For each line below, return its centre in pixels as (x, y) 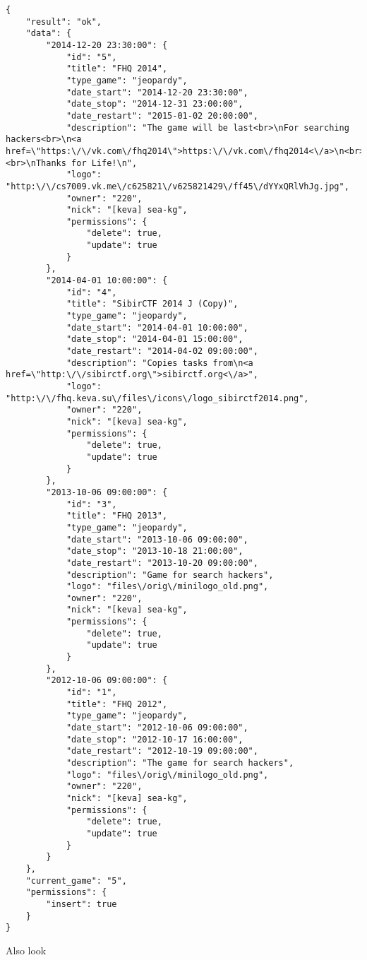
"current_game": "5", (76, 881)
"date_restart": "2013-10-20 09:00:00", (162, 563)
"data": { (49, 34)
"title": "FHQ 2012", (117, 704)
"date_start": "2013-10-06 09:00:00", (157, 539)
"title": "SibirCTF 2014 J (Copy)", (152, 304)
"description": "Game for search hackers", (170, 575)
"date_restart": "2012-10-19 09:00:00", (162, 751)
